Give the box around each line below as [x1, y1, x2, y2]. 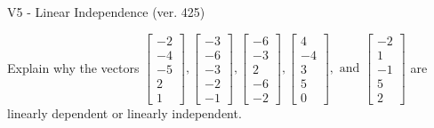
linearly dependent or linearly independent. [7, 103, 242, 122]
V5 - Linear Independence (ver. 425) [7, 3, 205, 20]
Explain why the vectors [7, 58, 140, 76]
